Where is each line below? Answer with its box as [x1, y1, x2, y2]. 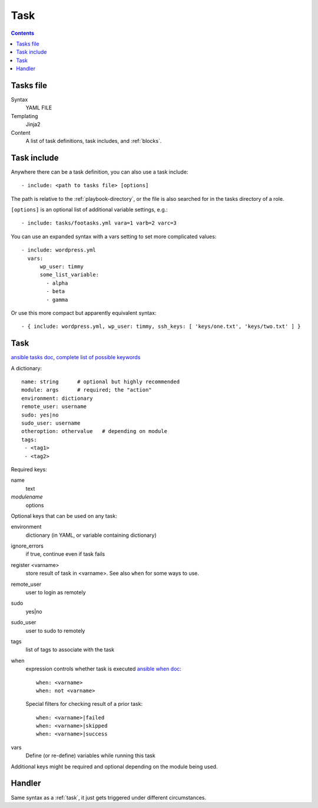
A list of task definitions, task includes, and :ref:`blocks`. [25, 137, 162, 144]
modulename [11, 493, 44, 500]
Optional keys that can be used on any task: [11, 512, 117, 519]
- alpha [46, 279, 68, 286]
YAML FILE [25, 104, 52, 112]
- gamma [46, 296, 68, 303]
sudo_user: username [21, 419, 81, 426]
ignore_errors [11, 542, 44, 549]
